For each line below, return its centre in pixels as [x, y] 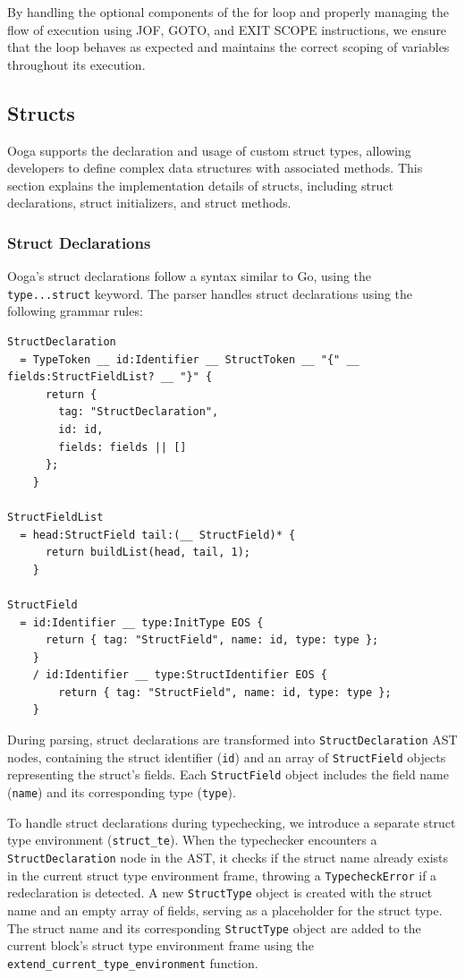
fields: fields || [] [123, 447]
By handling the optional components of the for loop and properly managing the [228, 12]
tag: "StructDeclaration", [139, 412]
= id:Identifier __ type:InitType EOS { [142, 622]
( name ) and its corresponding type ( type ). [122, 792]
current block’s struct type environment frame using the [161, 945]
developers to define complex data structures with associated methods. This [215, 168]
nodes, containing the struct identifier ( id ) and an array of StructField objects [227, 757]
